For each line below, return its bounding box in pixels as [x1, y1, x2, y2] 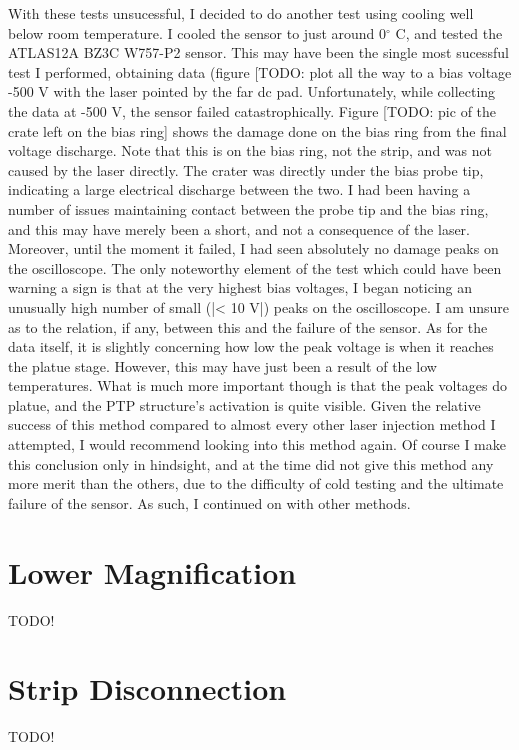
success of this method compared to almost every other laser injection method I [8, 414, 496, 435]
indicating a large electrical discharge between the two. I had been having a [8, 179, 471, 200]
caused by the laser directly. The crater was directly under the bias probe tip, [8, 159, 484, 180]
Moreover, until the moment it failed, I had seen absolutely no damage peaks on [8, 238, 499, 259]
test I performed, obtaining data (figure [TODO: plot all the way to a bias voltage [8, 61, 512, 82]
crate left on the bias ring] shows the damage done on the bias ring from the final [8, 120, 507, 141]
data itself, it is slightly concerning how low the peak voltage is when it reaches [8, 336, 494, 357]
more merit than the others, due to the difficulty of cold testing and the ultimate [8, 473, 504, 494]
